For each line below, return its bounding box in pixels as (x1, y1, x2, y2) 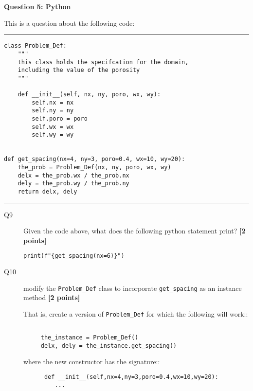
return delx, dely (18, 188, 77, 195)
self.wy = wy (32, 131, 74, 139)
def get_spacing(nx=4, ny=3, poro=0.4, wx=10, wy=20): (4, 156, 185, 163)
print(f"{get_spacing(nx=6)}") (23, 252, 125, 260)
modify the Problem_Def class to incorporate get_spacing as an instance (23, 283, 242, 293)
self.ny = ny (32, 107, 74, 114)
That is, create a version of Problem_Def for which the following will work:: (23, 308, 248, 319)
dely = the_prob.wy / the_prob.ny (18, 180, 129, 187)
